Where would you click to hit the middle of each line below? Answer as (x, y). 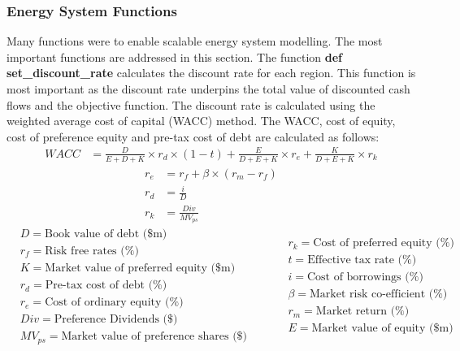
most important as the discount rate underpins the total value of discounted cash (208, 89)
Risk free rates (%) (92, 251)
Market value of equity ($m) (382, 329)
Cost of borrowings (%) (365, 277)
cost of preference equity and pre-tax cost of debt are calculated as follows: (193, 136)
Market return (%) (362, 312)
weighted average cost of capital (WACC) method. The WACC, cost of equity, (201, 121)
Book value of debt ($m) (106, 234)
